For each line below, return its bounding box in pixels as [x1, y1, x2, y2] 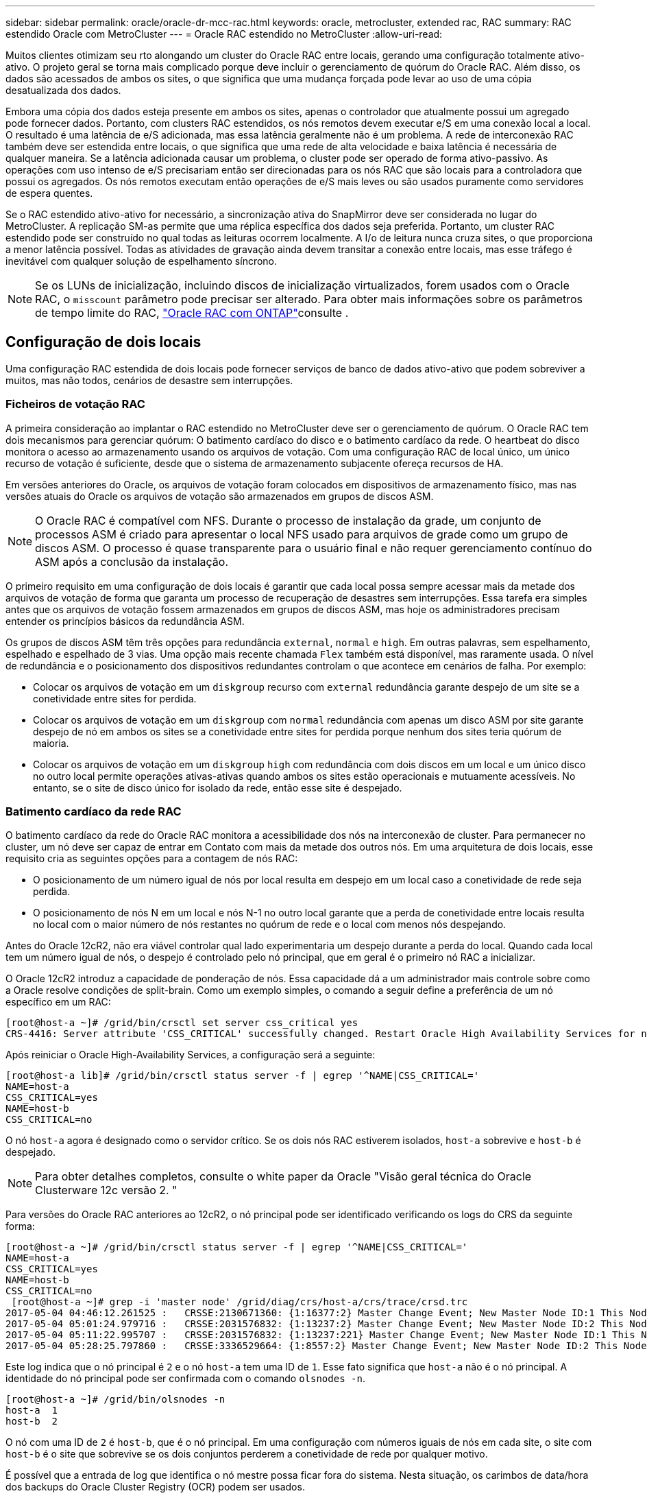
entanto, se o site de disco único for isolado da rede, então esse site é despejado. [33, 781, 402, 794]
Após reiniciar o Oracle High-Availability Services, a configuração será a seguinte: [5, 1049, 376, 1061]
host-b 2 [5, 1416, 58, 1427]
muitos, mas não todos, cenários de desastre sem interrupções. [5, 374, 293, 386]
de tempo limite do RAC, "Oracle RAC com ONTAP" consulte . [35, 306, 349, 320]
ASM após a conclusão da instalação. [35, 554, 229, 569]
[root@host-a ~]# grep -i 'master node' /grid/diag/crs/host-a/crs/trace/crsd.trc [11, 1296, 468, 1308]
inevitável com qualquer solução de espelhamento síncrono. [5, 255, 278, 267]
